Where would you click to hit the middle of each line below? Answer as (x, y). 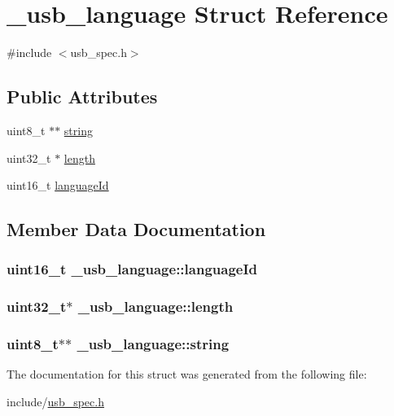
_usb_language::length (155, 307)
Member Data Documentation (136, 229)
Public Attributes (82, 96)
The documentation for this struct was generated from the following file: (187, 374)
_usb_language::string (153, 344)
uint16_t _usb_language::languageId (132, 269)
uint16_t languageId (58, 185)
